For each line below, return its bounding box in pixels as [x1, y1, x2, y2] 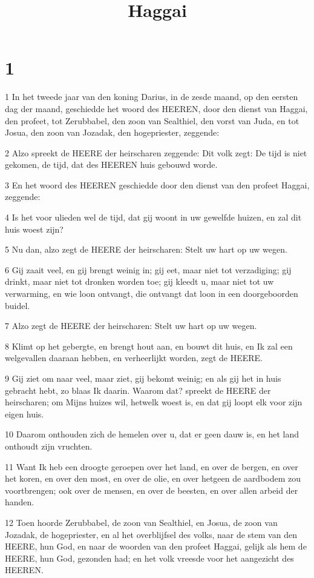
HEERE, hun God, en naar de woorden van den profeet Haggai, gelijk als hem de [5, 540, 307, 553]
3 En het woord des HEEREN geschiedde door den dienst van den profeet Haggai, [5, 178, 310, 191]
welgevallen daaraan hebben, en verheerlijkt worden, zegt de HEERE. [5, 351, 263, 364]
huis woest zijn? [5, 222, 64, 235]
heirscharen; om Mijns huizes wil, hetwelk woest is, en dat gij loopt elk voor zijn [5, 396, 303, 408]
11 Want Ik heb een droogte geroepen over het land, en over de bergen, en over [5, 460, 298, 473]
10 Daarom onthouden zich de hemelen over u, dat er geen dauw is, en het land [5, 428, 299, 440]
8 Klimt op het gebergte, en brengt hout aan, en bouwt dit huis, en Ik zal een [5, 339, 293, 352]
